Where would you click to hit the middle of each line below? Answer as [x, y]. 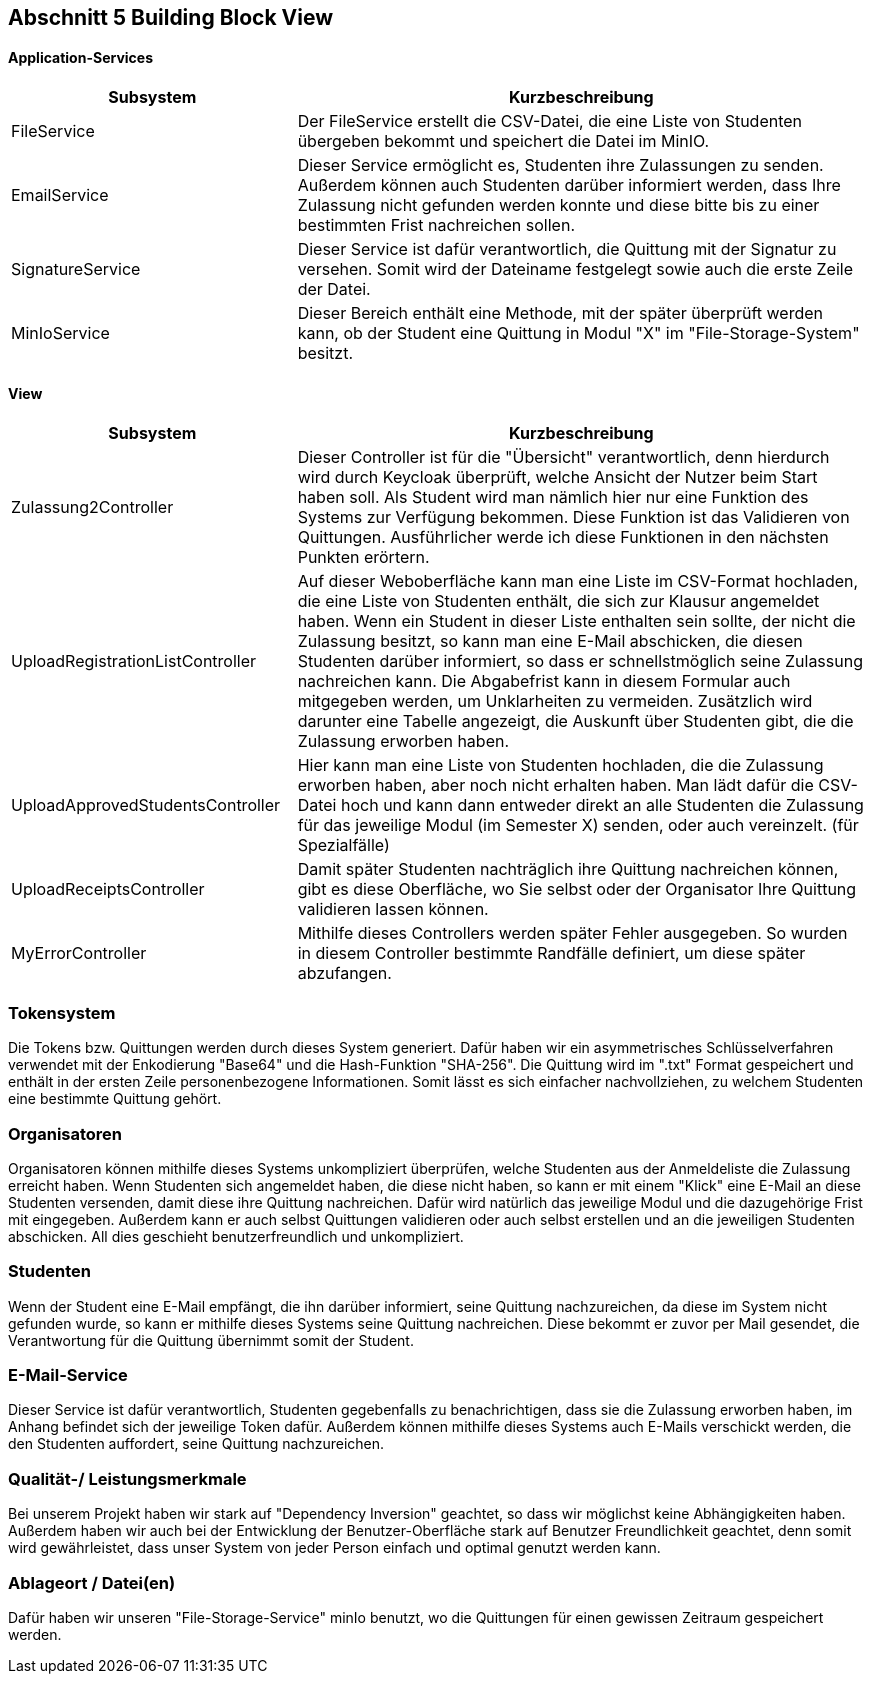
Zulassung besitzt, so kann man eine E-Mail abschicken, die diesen [550, 641]
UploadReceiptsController [108, 889]
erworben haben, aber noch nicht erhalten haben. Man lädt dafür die [555, 785]
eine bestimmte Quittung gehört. [115, 1099]
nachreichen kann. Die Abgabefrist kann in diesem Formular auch [544, 681]
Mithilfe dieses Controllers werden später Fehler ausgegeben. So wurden [572, 933]
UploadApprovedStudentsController [146, 805]
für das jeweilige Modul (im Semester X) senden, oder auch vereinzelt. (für [578, 825]
